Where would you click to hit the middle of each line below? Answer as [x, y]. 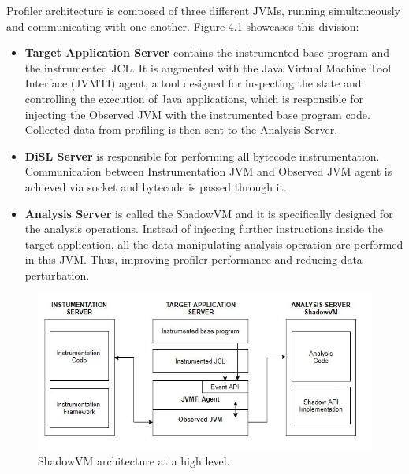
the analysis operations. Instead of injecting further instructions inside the [204, 229]
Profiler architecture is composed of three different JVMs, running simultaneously [204, 10]
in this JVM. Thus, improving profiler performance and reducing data [193, 259]
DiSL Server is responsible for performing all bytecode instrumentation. [202, 156]
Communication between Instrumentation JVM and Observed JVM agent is [208, 171]
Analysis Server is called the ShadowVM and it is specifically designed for [209, 213]
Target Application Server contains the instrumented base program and [207, 52]
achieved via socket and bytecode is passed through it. [156, 186]
